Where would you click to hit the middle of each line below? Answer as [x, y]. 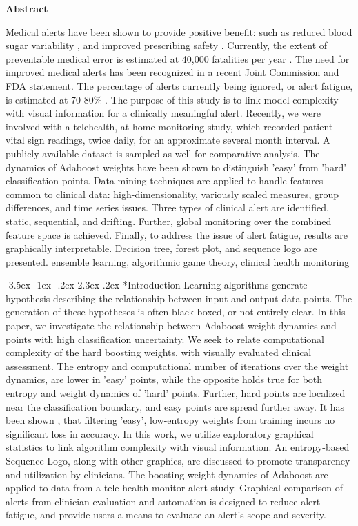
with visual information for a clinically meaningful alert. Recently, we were [163, 113]
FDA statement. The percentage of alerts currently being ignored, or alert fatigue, [179, 85]
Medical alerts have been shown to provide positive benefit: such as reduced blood [179, 31]
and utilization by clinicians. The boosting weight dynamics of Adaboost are [167, 474]
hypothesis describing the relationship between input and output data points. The [179, 298]
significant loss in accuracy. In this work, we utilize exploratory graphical [160, 433]
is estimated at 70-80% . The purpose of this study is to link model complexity [172, 99]
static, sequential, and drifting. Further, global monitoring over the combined [169, 221]
